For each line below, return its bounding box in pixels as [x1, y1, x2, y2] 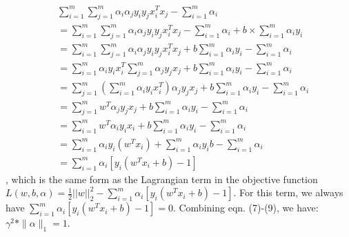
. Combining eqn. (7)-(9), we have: [172, 200, 319, 215]
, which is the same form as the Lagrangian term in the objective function [6, 171, 318, 186]
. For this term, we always [233, 185, 343, 200]
